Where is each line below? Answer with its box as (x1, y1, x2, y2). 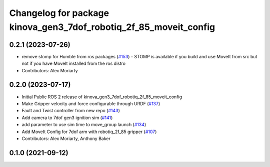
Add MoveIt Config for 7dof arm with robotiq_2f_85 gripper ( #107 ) (21, 129, 157, 135)
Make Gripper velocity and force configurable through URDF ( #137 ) (21, 100, 160, 107)
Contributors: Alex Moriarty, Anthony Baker (21, 135, 111, 142)
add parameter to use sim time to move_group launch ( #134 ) (21, 122, 146, 128)
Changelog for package (9, 7, 109, 18)
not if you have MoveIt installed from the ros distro (21, 60, 126, 67)
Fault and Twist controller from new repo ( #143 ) (21, 108, 120, 114)
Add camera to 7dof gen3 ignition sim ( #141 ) (21, 115, 113, 121)
